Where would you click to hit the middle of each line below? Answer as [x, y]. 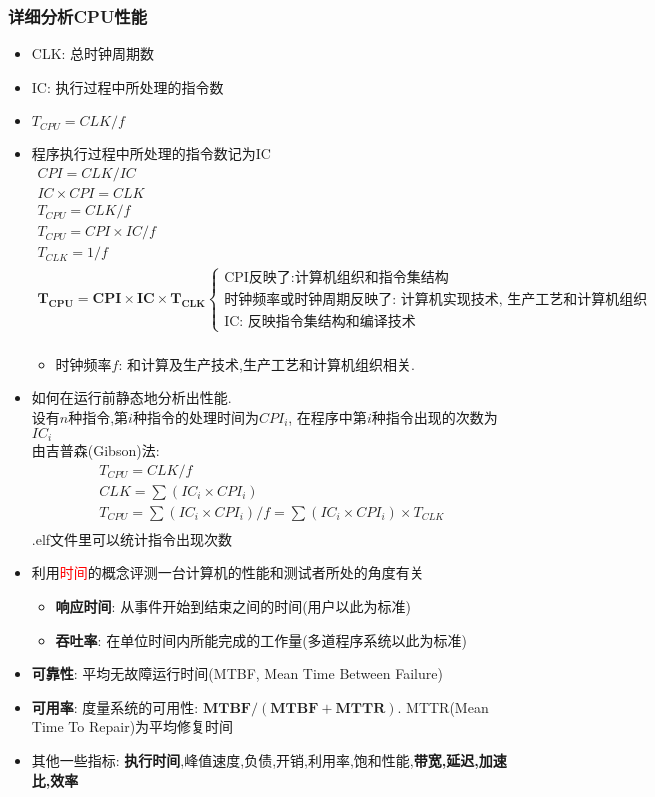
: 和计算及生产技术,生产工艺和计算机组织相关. [266, 363]
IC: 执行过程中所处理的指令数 [127, 86]
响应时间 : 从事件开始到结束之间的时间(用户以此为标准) [233, 605]
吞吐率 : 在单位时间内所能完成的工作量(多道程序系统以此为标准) [261, 639]
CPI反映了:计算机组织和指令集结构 [336, 278]
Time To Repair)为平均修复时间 [132, 726]
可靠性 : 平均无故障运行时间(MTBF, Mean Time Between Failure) [237, 673]
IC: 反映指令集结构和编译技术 [320, 321]
